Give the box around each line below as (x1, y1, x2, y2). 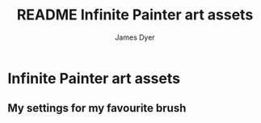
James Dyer (115, 32, 155, 42)
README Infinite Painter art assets (16, 6, 254, 24)
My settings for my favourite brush (7, 101, 187, 115)
